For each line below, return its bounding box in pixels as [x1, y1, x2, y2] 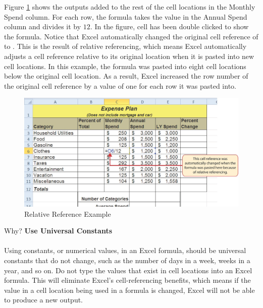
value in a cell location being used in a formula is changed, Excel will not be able [4, 284, 255, 295]
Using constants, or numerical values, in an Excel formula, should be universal [4, 245, 246, 256]
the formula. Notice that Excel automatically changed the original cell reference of [4, 31, 258, 41]
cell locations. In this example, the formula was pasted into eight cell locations [4, 60, 246, 71]
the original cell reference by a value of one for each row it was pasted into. [4, 80, 236, 91]
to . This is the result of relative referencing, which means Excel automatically [4, 41, 247, 51]
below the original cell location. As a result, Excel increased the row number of [4, 71, 248, 81]
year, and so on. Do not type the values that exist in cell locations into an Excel [4, 265, 252, 275]
